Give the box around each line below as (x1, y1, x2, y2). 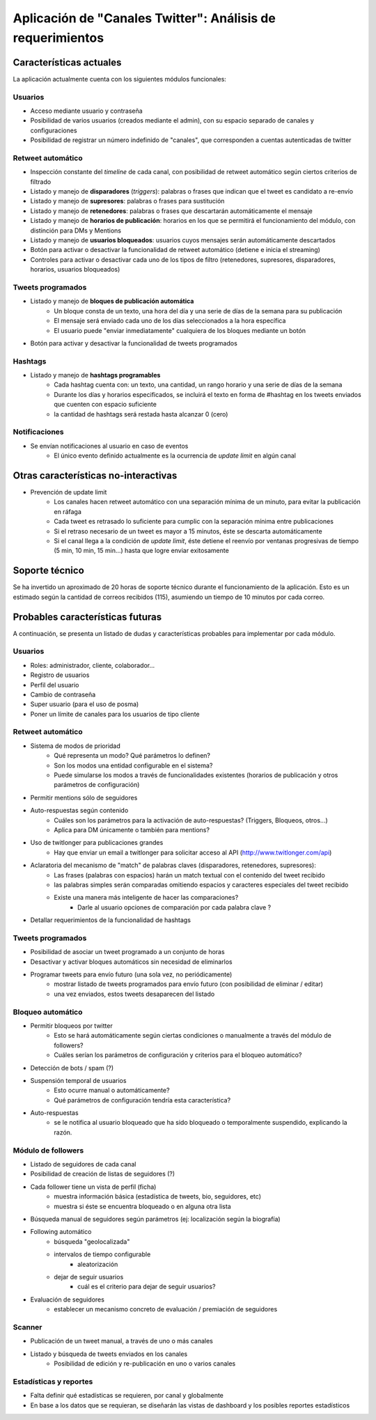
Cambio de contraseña (30, 690, 96, 699)
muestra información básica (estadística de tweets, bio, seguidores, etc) (54, 1192, 261, 1201)
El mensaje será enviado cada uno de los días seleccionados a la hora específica (54, 317, 286, 325)
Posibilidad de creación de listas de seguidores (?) (30, 1170, 175, 1178)
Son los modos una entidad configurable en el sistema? (54, 761, 213, 770)
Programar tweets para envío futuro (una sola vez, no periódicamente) (30, 970, 233, 978)
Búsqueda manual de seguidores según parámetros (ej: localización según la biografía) (30, 1215, 281, 1223)
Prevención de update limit (30, 488, 107, 497)
